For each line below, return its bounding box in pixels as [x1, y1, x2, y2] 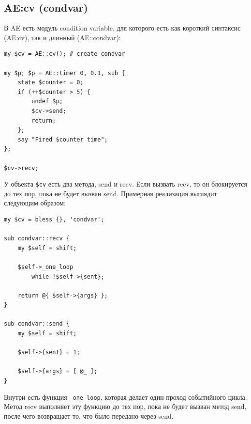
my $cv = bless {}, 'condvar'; [4, 216, 104, 223]
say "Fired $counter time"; [17, 136, 108, 143]
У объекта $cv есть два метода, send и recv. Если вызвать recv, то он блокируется [4, 179, 247, 189]
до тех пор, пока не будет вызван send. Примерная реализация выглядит [4, 188, 217, 198]
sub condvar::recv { [4, 235, 70, 242]
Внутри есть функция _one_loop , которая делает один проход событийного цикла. [4, 392, 247, 402]
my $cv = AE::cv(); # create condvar [4, 50, 125, 58]
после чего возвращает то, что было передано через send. [4, 410, 174, 421]
